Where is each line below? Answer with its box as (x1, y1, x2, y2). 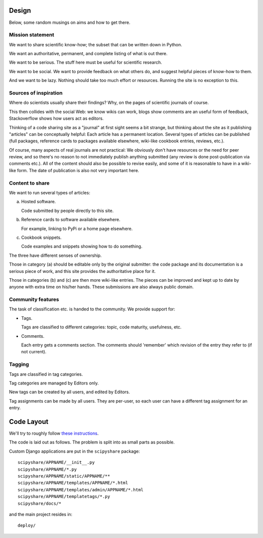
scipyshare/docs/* (18, 500, 62, 506)
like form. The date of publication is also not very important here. (9, 167, 139, 173)
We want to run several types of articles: (9, 190, 90, 196)
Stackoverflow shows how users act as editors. (9, 115, 104, 121)
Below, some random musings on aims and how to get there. (9, 19, 131, 25)
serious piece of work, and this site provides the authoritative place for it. (9, 268, 156, 274)
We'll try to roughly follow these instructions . (9, 430, 99, 436)
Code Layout (9, 417, 49, 426)
